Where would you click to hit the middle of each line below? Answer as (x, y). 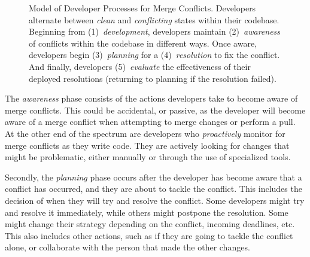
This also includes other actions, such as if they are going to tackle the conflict (149, 235)
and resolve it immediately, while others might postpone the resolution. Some (147, 212)
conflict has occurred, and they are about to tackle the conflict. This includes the (154, 189)
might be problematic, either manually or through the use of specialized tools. (148, 157)
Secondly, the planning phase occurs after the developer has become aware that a (154, 177)
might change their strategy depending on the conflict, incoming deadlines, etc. (150, 224)
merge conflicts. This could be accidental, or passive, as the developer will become (155, 110)
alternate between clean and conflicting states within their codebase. (154, 19)
